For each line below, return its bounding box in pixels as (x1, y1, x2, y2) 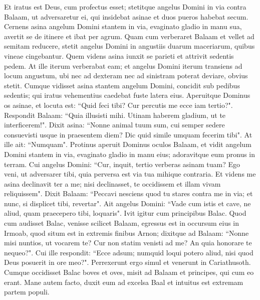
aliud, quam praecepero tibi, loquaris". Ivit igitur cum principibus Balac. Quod (4, 208, 246, 218)
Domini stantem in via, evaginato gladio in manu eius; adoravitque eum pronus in (4, 148, 255, 159)
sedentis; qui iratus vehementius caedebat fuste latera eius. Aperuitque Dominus (4, 90, 250, 100)
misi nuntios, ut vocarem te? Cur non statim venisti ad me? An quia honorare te (4, 237, 252, 248)
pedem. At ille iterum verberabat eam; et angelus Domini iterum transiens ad (4, 60, 242, 71)
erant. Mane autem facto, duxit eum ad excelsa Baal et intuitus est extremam (4, 276, 243, 287)
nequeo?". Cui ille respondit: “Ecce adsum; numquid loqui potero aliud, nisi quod (4, 247, 253, 257)
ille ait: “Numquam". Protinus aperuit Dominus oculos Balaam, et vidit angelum (4, 139, 251, 149)
